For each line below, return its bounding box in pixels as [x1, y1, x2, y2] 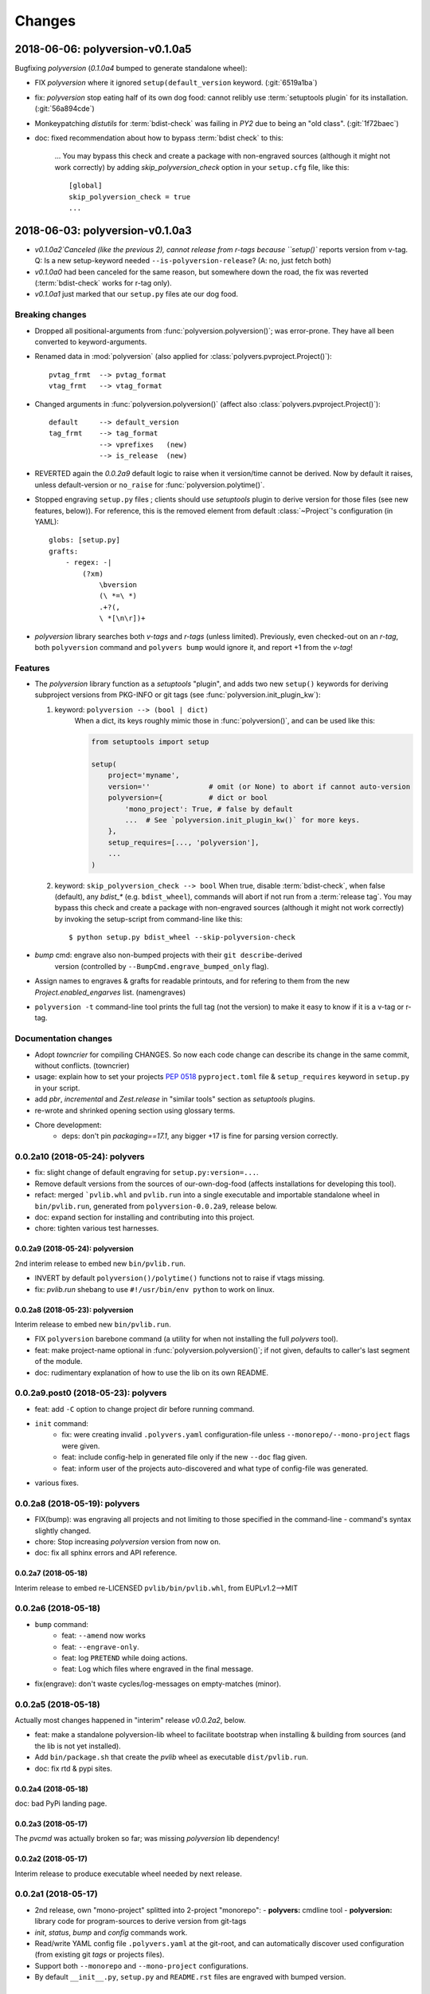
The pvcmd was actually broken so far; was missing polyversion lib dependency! [14, 1834, 280, 1843]
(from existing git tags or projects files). [34, 1950, 165, 1960]
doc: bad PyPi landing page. [14, 1799, 107, 1808]
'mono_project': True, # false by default [124, 804, 294, 814]
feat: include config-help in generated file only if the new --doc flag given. [61, 1452, 308, 1462]
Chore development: [34, 1120, 102, 1129]
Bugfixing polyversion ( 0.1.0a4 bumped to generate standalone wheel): [14, 64, 248, 73]
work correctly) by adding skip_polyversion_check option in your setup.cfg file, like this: [54, 162, 350, 171]
